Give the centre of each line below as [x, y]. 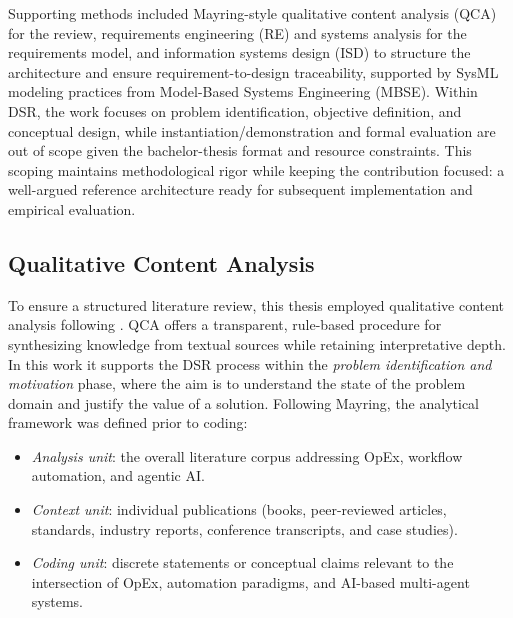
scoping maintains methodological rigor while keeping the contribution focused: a [256, 169]
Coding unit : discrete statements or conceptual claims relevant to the [242, 562]
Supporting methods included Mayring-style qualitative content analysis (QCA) [252, 13]
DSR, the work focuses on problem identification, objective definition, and [235, 110]
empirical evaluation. [72, 208]
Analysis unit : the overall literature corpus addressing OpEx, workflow [247, 455]
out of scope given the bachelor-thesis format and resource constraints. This [240, 150]
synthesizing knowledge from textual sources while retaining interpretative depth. [257, 343]
